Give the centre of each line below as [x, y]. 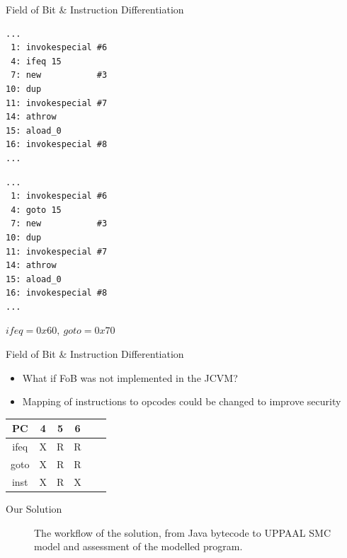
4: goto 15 [36, 210]
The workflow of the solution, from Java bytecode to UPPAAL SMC [182, 532]
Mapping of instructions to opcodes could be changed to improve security [182, 401]
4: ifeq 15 [36, 61]
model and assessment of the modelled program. [138, 546]
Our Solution [34, 508]
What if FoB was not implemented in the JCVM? [130, 377]
